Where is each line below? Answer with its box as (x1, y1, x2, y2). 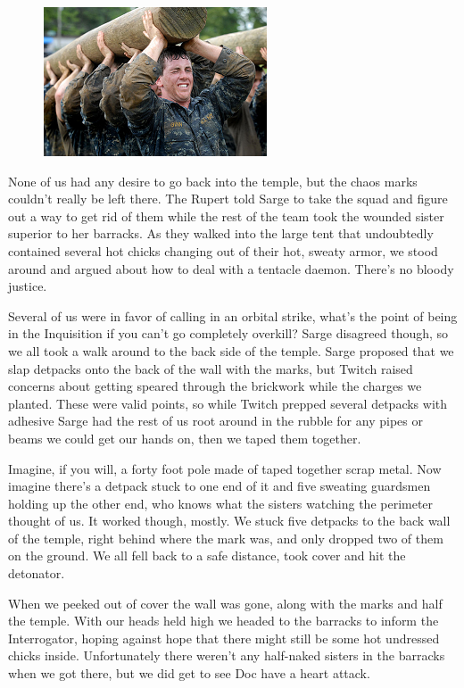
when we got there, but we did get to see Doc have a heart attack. (8, 664, 370, 683)
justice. (8, 277, 47, 295)
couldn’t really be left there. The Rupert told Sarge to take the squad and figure (8, 189, 448, 208)
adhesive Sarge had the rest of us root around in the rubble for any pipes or (8, 411, 423, 430)
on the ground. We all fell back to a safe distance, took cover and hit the (8, 546, 406, 565)
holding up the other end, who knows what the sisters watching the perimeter (8, 493, 434, 512)
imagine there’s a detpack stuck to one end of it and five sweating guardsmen (8, 477, 431, 495)
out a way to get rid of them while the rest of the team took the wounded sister (8, 206, 444, 225)
